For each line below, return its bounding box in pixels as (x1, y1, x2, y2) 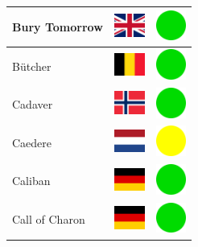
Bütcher (12, 57, 52, 74)
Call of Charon (12, 211, 85, 228)
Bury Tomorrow (12, 18, 103, 35)
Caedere (12, 134, 52, 150)
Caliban (12, 172, 51, 189)
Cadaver (12, 96, 53, 113)
